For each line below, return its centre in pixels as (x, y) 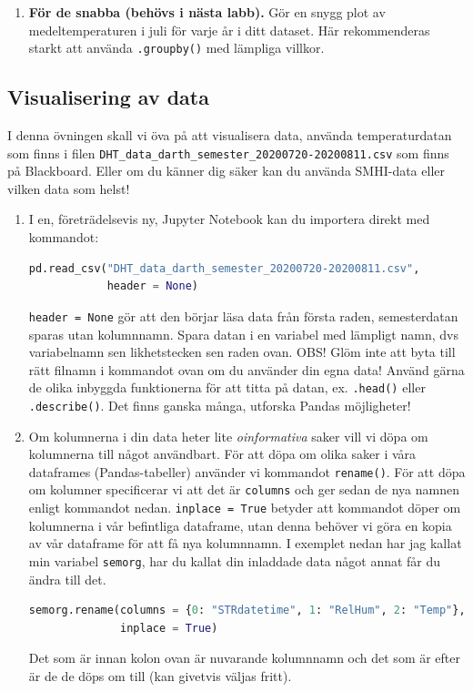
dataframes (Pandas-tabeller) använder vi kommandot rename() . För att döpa (247, 471)
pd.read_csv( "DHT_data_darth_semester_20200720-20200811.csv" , (224, 268)
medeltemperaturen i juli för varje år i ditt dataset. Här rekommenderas (229, 30)
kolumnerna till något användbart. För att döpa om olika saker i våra (222, 454)
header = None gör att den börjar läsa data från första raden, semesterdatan (243, 315)
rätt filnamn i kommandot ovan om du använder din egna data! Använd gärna (247, 369)
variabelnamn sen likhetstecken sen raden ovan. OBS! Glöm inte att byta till (242, 352)
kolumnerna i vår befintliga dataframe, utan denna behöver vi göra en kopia (240, 525)
